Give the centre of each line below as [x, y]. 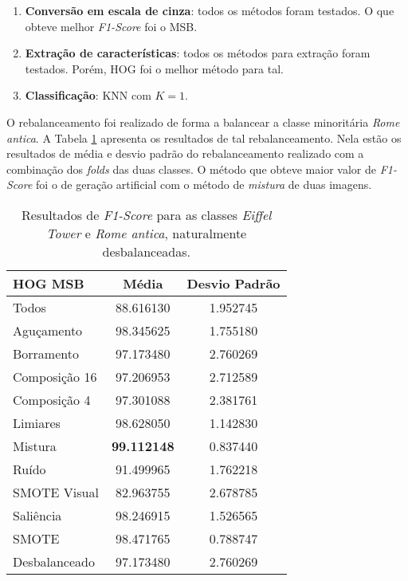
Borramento [46, 353]
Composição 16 [55, 376]
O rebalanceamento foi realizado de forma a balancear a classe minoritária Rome [203, 122]
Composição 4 [52, 399]
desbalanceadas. [146, 251]
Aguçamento [48, 330]
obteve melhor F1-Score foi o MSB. [111, 26]
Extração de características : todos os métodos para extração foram [198, 53]
